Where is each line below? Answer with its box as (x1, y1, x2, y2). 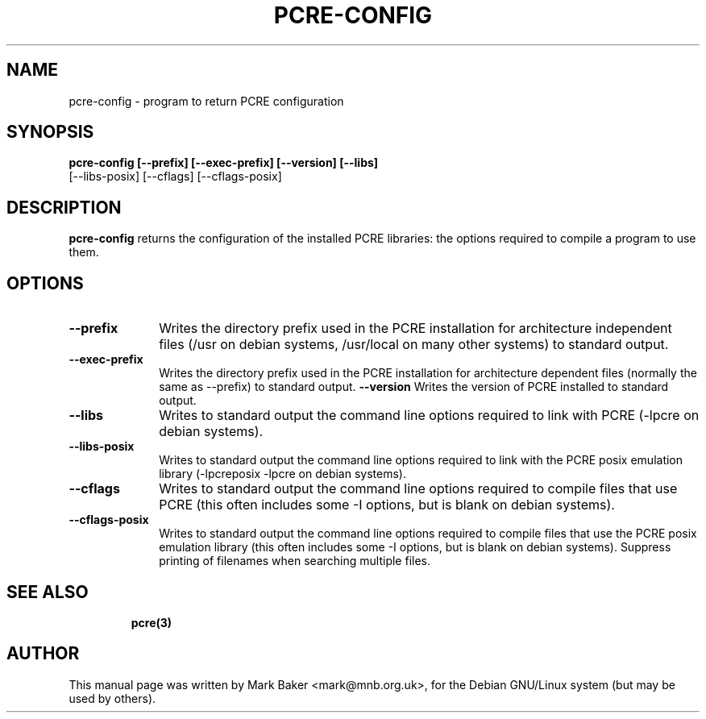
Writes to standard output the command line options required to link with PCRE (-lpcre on (159, 407, 700, 424)
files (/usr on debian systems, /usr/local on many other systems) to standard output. (159, 336, 669, 353)
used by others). (69, 691, 156, 705)
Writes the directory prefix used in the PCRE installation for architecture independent (159, 320, 672, 337)
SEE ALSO (6, 581, 89, 602)
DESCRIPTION (6, 197, 122, 218)
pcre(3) (131, 615, 172, 630)
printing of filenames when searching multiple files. (159, 554, 430, 568)
